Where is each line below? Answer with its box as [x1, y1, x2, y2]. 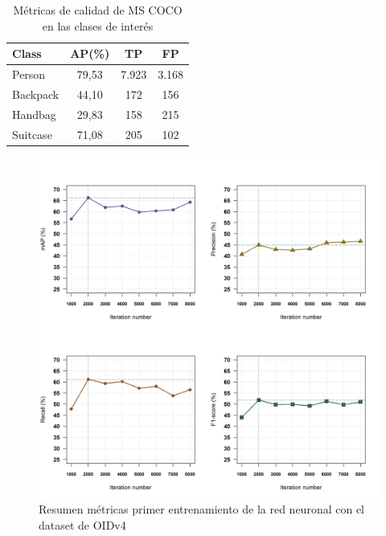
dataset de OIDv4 [39, 516, 126, 533]
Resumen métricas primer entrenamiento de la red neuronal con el [39, 501, 364, 518]
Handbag [12, 105, 56, 122]
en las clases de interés [42, 17, 154, 34]
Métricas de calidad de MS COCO [13, 2, 183, 18]
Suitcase [12, 125, 52, 142]
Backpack [12, 85, 60, 102]
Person [12, 66, 46, 83]
